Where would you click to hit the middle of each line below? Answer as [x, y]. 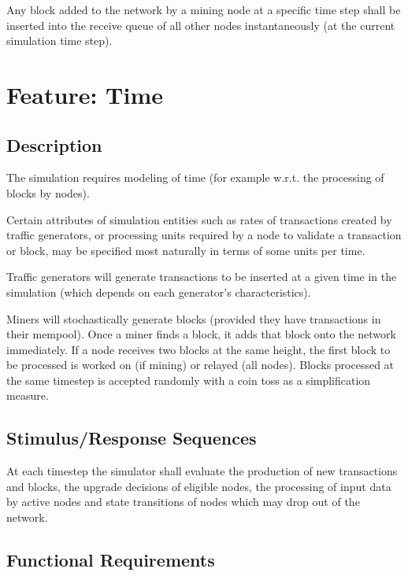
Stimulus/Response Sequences [132, 438]
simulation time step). [59, 41]
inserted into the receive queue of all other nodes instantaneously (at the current [201, 25]
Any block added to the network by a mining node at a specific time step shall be [204, 9]
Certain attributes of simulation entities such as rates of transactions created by [199, 219]
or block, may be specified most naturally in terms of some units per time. [186, 250]
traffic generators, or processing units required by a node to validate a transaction [204, 235]
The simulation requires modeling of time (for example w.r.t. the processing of [195, 177]
